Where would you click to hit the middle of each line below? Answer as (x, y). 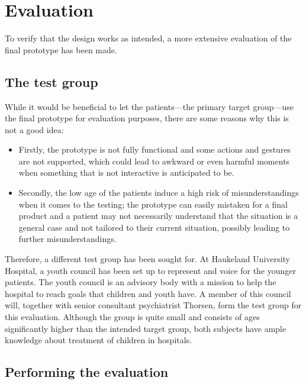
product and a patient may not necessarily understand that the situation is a (158, 216)
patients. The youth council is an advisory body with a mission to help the (141, 282)
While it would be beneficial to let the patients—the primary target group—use (149, 106)
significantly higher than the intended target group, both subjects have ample (146, 328)
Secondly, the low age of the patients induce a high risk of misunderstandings (159, 193)
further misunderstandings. (67, 239)
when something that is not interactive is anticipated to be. (126, 172)
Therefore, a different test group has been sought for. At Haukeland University (147, 259)
